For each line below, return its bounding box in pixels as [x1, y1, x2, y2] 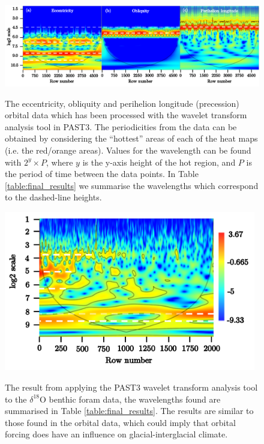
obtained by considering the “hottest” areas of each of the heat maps [5, 132, 258, 145]
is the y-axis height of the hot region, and [82, 155, 236, 168]
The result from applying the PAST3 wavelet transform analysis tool [5, 380, 258, 393]
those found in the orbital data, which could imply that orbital [5, 416, 236, 428]
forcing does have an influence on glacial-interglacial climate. [5, 428, 228, 440]
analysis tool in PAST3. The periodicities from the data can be [5, 120, 237, 133]
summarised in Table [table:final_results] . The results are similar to [5, 404, 254, 417]
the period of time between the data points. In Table [5, 167, 199, 180]
